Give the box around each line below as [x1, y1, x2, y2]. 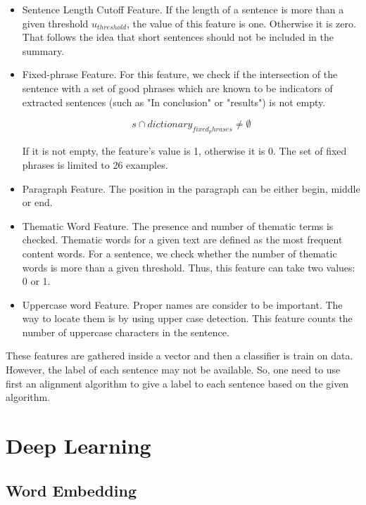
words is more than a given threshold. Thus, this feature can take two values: [22, 260, 355, 274]
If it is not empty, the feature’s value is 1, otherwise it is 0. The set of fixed [22, 143, 347, 158]
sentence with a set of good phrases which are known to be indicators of [22, 80, 333, 95]
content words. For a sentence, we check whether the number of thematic [22, 245, 337, 260]
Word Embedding [6, 479, 137, 501]
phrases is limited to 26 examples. [22, 157, 168, 172]
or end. [22, 195, 53, 210]
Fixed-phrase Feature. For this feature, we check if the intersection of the [22, 67, 338, 82]
